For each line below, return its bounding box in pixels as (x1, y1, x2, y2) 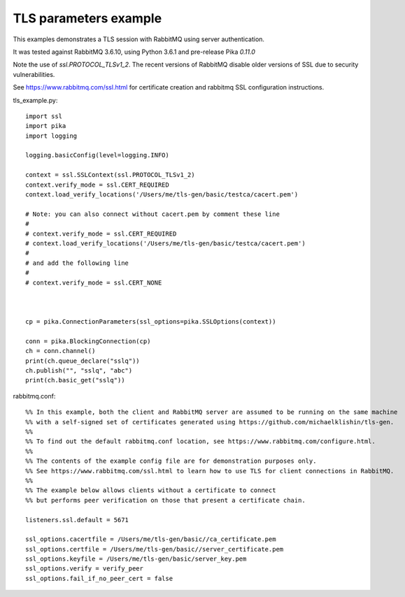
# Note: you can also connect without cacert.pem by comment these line (25, 210, 280, 218)
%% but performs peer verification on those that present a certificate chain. (25, 496, 306, 504)
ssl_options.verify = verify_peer (25, 565, 143, 573)
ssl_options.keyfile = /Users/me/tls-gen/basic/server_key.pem (25, 555, 247, 563)
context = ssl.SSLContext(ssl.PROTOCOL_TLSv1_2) (25, 171, 195, 179)
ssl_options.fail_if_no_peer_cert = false (25, 574, 173, 582)
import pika (25, 122, 66, 130)
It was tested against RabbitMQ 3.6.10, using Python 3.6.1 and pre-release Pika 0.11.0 (13, 48, 255, 56)
